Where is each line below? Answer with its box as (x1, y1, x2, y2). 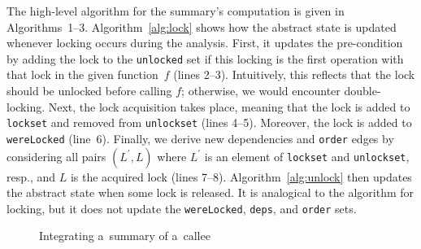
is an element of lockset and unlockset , (204, 147, 410, 164)
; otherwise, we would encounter (181, 82, 341, 99)
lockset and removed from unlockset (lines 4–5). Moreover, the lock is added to (7, 114, 412, 131)
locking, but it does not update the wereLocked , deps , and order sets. (7, 199, 357, 216)
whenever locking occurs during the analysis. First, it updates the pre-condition (7, 34, 403, 51)
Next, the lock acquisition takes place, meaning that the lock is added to (48, 98, 410, 115)
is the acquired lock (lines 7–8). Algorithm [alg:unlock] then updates (70, 168, 412, 185)
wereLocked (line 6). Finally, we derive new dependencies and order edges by (7, 129, 394, 146)
